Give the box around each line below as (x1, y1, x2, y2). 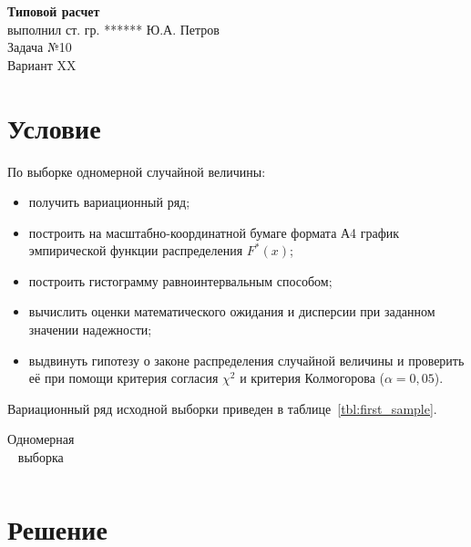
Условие (7, 108, 101, 146)
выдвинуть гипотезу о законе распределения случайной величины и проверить (28, 350, 465, 369)
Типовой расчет (7, 2, 100, 20)
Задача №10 (7, 37, 72, 57)
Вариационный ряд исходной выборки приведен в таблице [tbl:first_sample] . (7, 398, 437, 418)
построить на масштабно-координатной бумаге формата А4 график (28, 222, 400, 242)
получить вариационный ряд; (28, 192, 190, 212)
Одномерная (7, 429, 75, 449)
